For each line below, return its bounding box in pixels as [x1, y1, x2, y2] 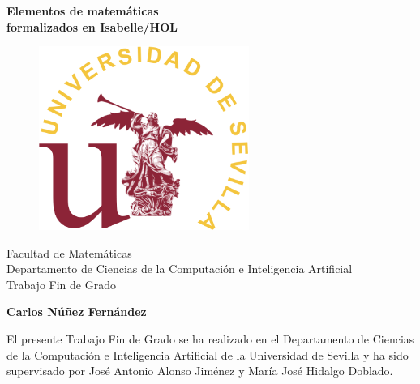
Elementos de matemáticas [6, 2, 159, 19]
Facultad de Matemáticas [6, 244, 132, 261]
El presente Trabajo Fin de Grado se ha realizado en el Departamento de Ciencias [6, 330, 414, 347]
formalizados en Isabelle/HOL [6, 18, 178, 35]
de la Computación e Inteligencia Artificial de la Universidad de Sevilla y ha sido [6, 346, 409, 363]
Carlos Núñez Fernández [6, 303, 147, 320]
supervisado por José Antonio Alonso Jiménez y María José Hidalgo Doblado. [6, 362, 393, 379]
